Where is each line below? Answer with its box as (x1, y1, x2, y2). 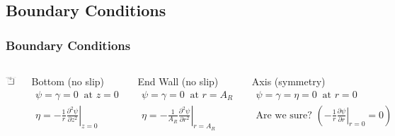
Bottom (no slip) (31, 74, 105, 88)
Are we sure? (256, 110, 312, 120)
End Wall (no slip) (137, 74, 219, 88)
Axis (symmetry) (251, 74, 326, 88)
